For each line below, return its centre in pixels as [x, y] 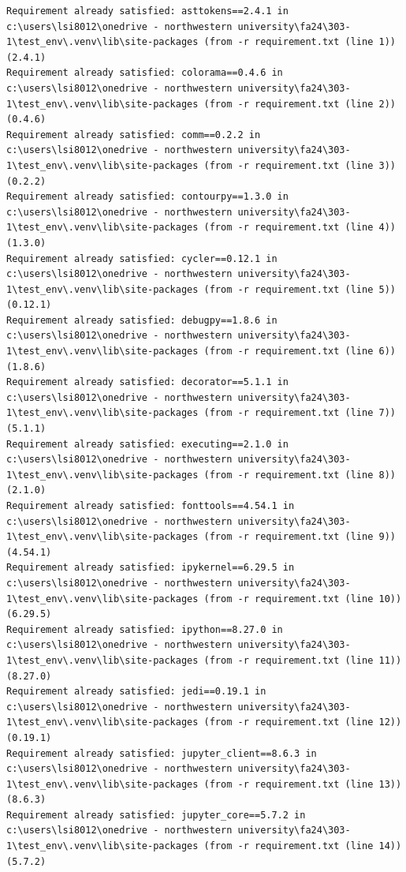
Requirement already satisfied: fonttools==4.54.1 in [151, 506]
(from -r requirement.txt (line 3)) [300, 165]
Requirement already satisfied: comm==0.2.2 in [134, 135]
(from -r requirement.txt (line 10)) [303, 599]
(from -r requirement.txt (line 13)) [303, 784]
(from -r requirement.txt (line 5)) [300, 289]
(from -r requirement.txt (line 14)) [303, 846]
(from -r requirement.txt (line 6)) [300, 352]
